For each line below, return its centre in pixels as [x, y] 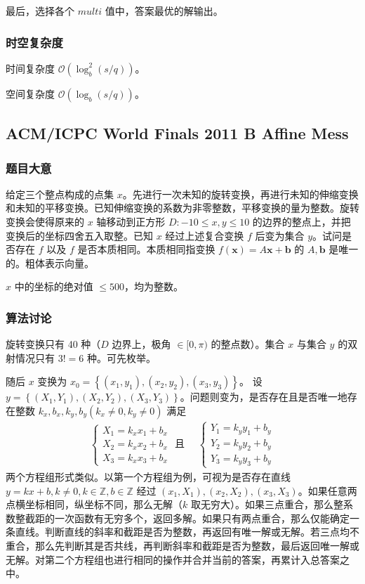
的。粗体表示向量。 [50, 262]
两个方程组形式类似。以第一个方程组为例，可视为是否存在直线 [148, 476]
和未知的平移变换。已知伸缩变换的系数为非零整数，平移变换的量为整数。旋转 [182, 208]
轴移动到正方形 [131, 221]
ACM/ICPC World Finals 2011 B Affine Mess [177, 133]
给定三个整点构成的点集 [60, 194]
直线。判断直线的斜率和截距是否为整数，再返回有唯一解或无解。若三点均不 [187, 532]
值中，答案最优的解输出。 [164, 11]
